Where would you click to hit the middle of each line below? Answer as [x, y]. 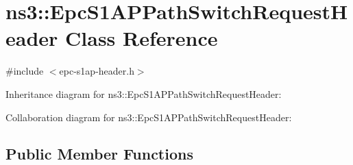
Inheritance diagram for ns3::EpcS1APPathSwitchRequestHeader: [144, 93]
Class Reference [142, 38]
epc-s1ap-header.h [97, 71]
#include [25, 71]
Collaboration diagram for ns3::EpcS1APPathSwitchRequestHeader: [149, 117]
